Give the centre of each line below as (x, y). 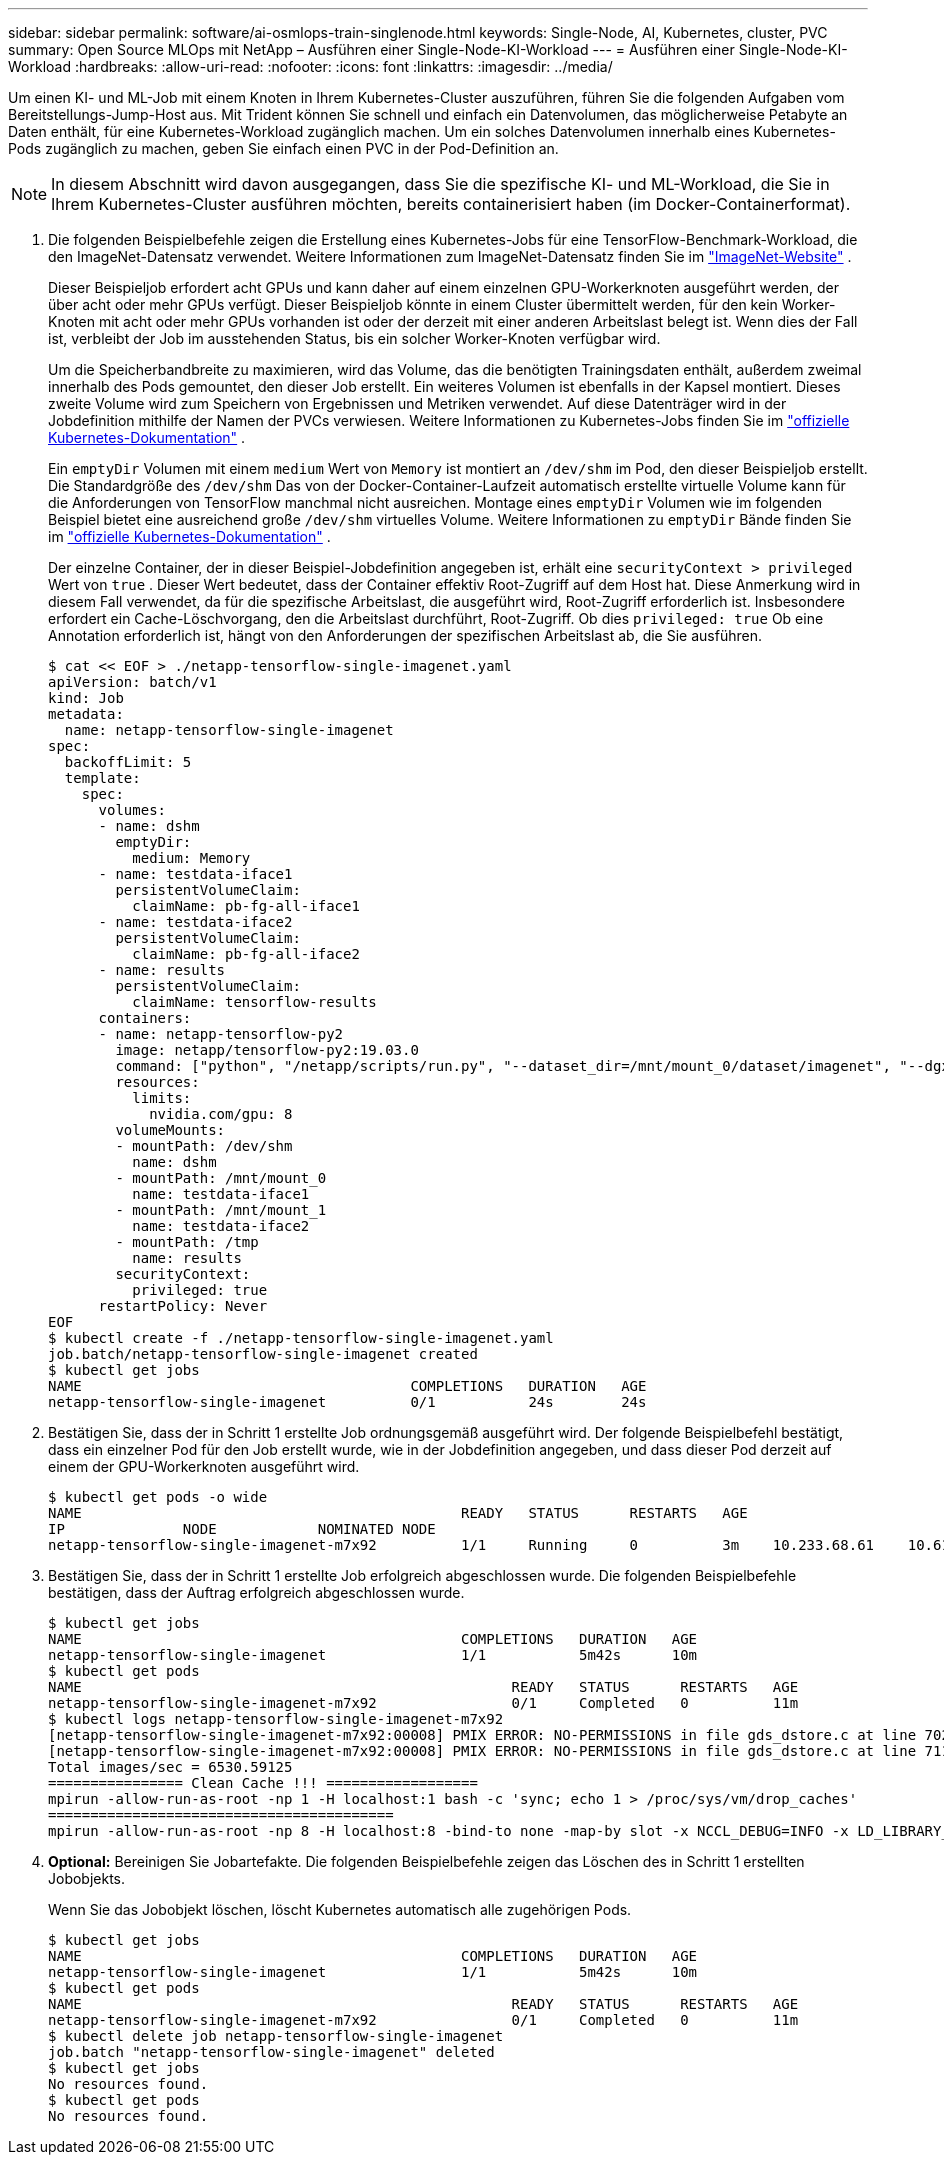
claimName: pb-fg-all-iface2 (246, 954)
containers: (145, 1018)
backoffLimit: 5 (128, 762)
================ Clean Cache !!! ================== (263, 1783)
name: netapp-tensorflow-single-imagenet (229, 730)
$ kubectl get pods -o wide (158, 1497)
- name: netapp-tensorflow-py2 (221, 1034)
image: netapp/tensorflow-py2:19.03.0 (267, 1050)
